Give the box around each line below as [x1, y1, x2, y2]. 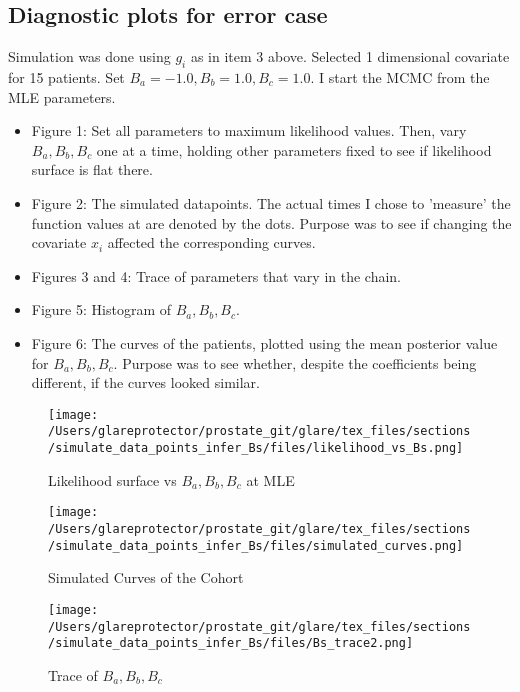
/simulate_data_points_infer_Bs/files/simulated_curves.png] [48, 538, 464, 553]
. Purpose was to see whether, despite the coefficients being [113, 352, 477, 373]
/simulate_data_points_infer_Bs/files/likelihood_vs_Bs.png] [48, 441, 464, 456]
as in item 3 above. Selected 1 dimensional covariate [190, 46, 510, 67]
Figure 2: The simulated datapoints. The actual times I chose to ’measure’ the [31, 192, 511, 213]
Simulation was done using [8, 46, 171, 67]
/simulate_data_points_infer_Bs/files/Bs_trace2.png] [48, 636, 414, 651]
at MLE [246, 469, 295, 490]
